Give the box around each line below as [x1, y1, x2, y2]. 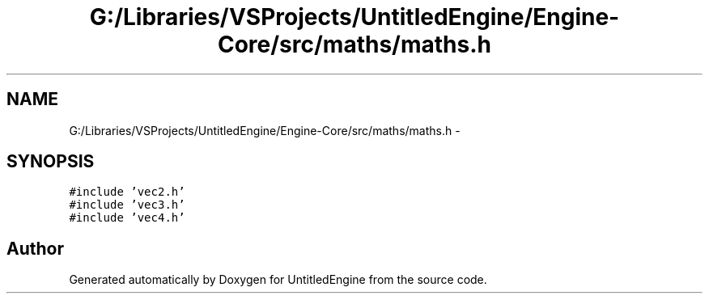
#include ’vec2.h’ [69, 185, 185, 199]
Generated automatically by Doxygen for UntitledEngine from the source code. [69, 273, 487, 287]
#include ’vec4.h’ [69, 211, 185, 225]
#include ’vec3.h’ [69, 198, 185, 212]
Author [6, 238, 64, 259]
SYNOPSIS [6, 151, 95, 172]
